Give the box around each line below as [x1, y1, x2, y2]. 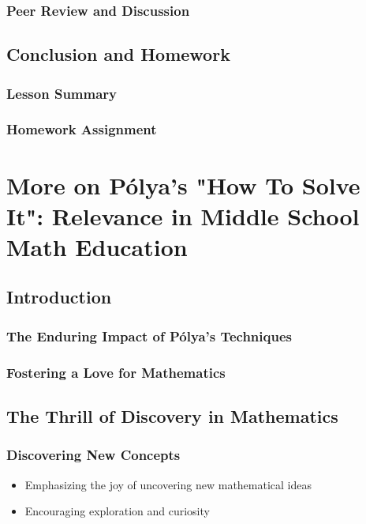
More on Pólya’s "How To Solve [6, 168, 360, 201]
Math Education [6, 230, 188, 262]
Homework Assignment [6, 119, 157, 139]
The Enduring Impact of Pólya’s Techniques [6, 326, 292, 345]
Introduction [6, 285, 112, 309]
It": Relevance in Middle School [6, 199, 360, 232]
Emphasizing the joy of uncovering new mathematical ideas [24, 476, 312, 492]
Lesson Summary [6, 83, 118, 103]
